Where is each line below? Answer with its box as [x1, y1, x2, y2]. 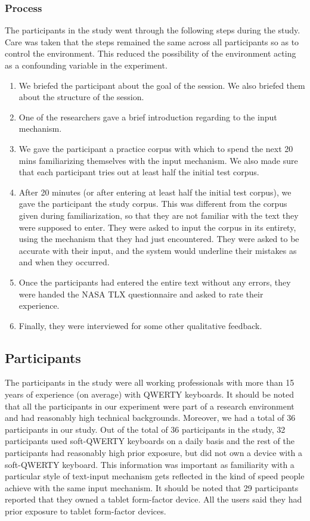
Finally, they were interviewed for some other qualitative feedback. [18, 319, 262, 331]
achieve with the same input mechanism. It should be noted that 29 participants [5, 481, 299, 494]
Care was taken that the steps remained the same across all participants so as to [5, 35, 299, 48]
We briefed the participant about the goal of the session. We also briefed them [18, 79, 305, 91]
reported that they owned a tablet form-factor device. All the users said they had [5, 493, 302, 506]
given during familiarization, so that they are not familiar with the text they [18, 209, 299, 221]
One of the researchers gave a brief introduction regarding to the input [18, 110, 277, 123]
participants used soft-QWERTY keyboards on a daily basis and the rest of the [5, 435, 295, 447]
